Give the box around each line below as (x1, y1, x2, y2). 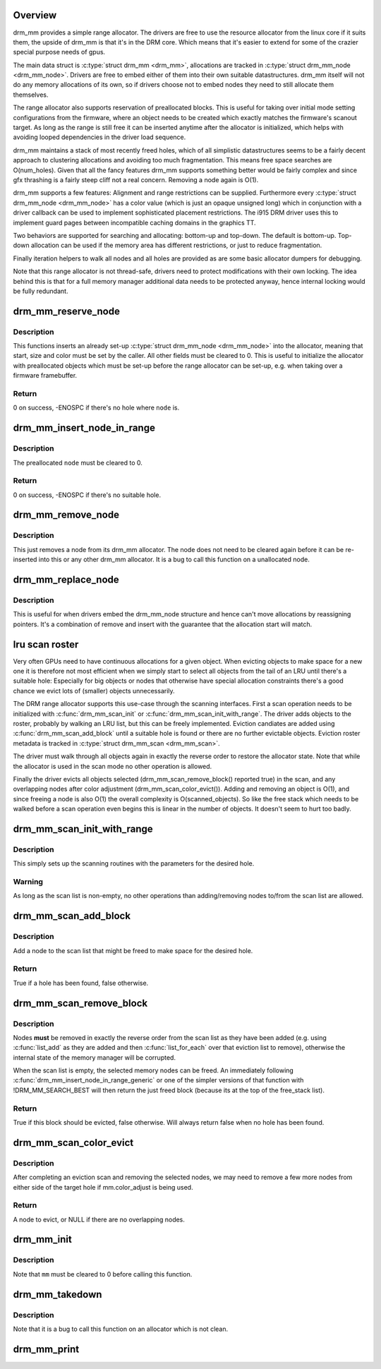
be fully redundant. (13, 287, 68, 295)
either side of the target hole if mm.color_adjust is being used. (13, 1183, 193, 1191)
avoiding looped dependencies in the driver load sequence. (13, 133, 186, 141)
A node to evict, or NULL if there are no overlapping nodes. (13, 1215, 185, 1224)
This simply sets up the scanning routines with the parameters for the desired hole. (13, 859, 255, 868)
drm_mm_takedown (13, 1289, 102, 1301)
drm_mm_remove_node (13, 509, 120, 521)
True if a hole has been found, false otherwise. (13, 979, 149, 987)
